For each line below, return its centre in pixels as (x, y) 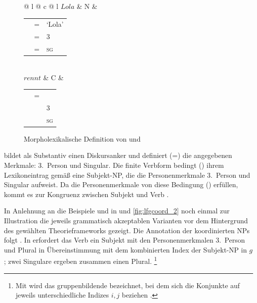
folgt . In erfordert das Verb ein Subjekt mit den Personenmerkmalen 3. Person (125, 240)
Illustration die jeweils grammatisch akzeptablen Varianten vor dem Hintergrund (126, 220)
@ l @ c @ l (41, 6)
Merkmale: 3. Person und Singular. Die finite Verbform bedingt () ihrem (114, 165)
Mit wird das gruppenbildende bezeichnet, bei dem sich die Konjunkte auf (128, 285)
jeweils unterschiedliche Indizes (62, 295)
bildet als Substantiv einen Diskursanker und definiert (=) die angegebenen (118, 155)
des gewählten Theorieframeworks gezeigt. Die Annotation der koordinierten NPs (127, 230)
